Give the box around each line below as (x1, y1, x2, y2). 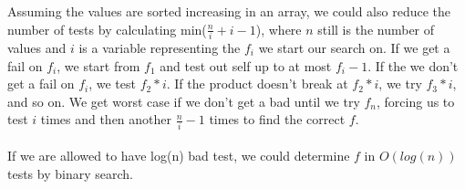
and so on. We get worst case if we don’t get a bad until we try (7, 91, 360, 110)
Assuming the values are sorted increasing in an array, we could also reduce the (7, 2, 450, 20)
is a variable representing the (78, 37, 241, 57)
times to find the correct (209, 110, 346, 129)
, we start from (57, 56, 140, 75)
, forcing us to (377, 91, 455, 110)
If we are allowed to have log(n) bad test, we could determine (7, 146, 350, 165)
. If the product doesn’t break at (166, 74, 348, 93)
